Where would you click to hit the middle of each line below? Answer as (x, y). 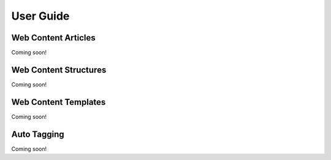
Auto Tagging (38, 134)
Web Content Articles (54, 38)
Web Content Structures (59, 70)
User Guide (40, 16)
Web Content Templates (59, 102)
